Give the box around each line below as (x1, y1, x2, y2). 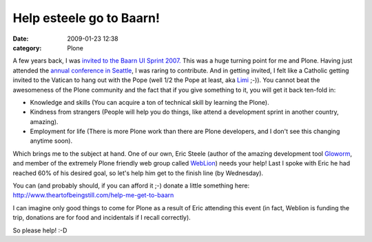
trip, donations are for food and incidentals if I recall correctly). (12, 214, 191, 222)
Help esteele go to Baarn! (12, 10, 160, 26)
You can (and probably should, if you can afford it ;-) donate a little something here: (12, 181, 250, 190)
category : (12, 43, 42, 52)
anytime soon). (30, 137, 72, 145)
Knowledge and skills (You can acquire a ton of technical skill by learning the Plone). (30, 98, 270, 106)
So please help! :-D (12, 226, 68, 234)
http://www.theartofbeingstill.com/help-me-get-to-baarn (12, 191, 174, 199)
